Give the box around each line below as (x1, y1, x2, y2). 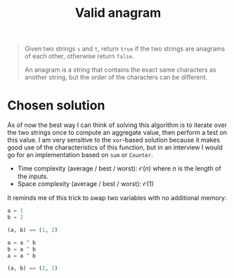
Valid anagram (74, 5, 162, 21)
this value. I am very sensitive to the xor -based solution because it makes (7, 135, 220, 145)
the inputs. (17, 172, 49, 180)
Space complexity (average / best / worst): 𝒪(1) (17, 180, 155, 188)
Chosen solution (7, 98, 105, 114)
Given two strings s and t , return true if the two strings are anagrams (24, 44, 226, 53)
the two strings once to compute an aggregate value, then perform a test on (7, 128, 227, 137)
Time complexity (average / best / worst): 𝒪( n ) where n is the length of (17, 164, 221, 173)
